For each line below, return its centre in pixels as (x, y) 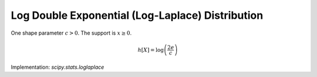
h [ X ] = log (151, 50)
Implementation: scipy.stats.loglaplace (58, 67)
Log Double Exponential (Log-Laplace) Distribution (137, 15)
